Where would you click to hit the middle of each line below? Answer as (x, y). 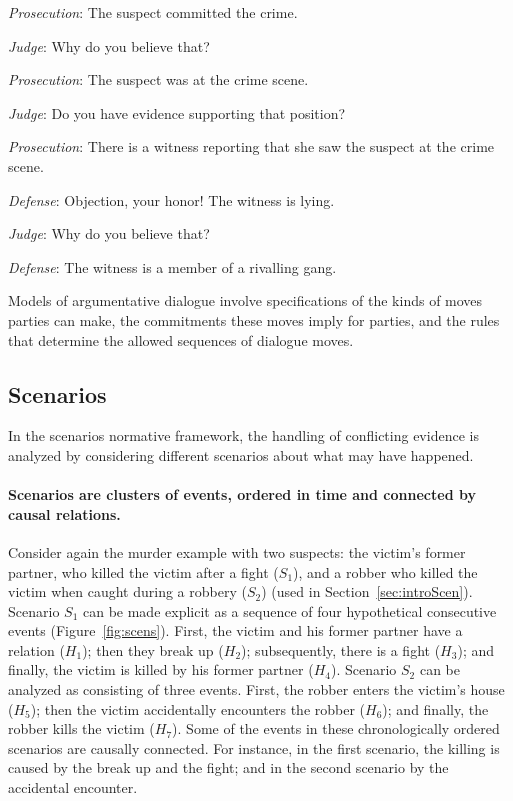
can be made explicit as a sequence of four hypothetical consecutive (289, 610)
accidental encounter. (73, 787)
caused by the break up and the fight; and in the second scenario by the (228, 767)
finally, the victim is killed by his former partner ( (161, 669)
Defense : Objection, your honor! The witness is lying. (171, 199)
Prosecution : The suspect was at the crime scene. (158, 79)
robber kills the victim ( (81, 728)
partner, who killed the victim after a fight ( (143, 571)
